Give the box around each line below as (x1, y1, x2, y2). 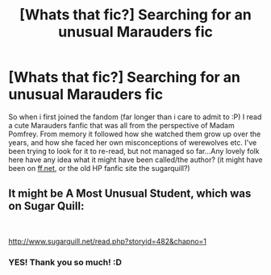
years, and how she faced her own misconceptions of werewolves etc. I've (8, 137, 257, 147)
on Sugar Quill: (8, 199, 85, 213)
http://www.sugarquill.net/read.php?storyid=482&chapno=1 (8, 236, 207, 246)
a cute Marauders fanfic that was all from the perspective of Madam (8, 120, 236, 130)
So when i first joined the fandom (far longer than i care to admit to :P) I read (8, 111, 262, 122)
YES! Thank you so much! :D (8, 256, 123, 268)
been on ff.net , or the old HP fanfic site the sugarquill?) (8, 163, 191, 173)
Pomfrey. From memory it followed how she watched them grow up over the (8, 129, 261, 139)
